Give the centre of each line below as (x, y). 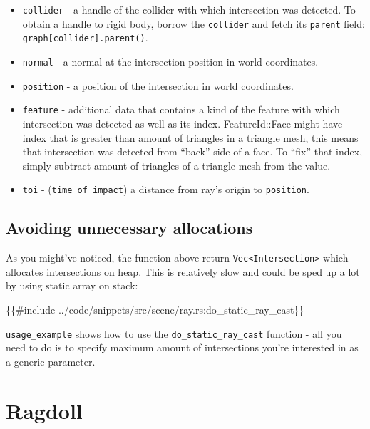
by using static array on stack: (72, 285)
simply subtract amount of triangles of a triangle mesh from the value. (176, 165)
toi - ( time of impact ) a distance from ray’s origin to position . (166, 189)
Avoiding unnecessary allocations (129, 228)
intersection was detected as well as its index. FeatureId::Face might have (183, 123)
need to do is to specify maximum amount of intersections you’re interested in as (182, 347)
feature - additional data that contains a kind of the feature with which (181, 109)
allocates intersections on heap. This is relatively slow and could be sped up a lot (183, 271)
